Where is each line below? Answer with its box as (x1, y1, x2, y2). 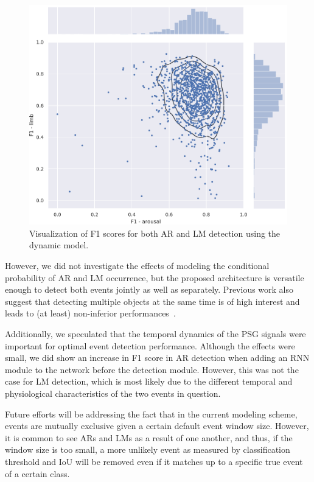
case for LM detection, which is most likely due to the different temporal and (5, 375, 293, 388)
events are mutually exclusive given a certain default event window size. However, (5, 419, 309, 432)
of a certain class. (5, 467, 70, 480)
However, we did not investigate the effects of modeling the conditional (5, 259, 270, 272)
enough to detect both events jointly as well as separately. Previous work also (5, 283, 294, 296)
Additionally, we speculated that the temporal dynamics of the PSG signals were (5, 327, 306, 340)
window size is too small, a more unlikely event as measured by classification (5, 443, 290, 456)
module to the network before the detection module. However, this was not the (5, 363, 299, 375)
